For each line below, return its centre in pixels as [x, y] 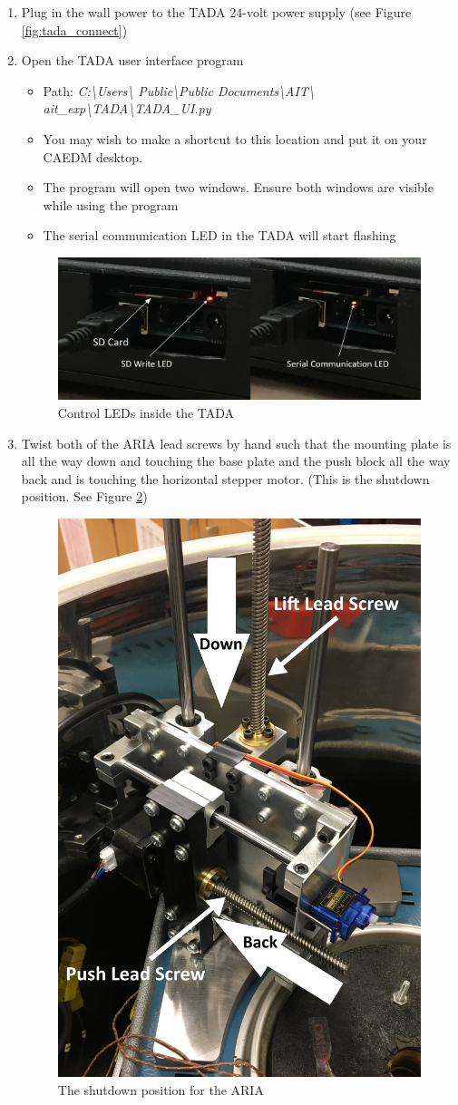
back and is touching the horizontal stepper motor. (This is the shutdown [225, 478]
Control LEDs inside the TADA [146, 413]
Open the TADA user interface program [132, 60]
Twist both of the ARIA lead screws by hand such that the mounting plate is [236, 443]
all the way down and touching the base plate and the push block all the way [236, 461]
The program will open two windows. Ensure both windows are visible [238, 187]
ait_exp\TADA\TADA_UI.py [127, 108]
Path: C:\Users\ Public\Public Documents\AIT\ [179, 90]
